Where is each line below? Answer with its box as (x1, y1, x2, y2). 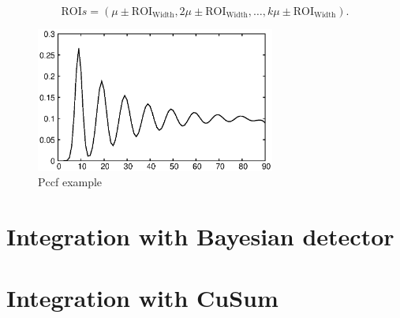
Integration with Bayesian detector (6, 220, 394, 253)
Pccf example (38, 174, 103, 190)
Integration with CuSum (6, 282, 279, 314)
